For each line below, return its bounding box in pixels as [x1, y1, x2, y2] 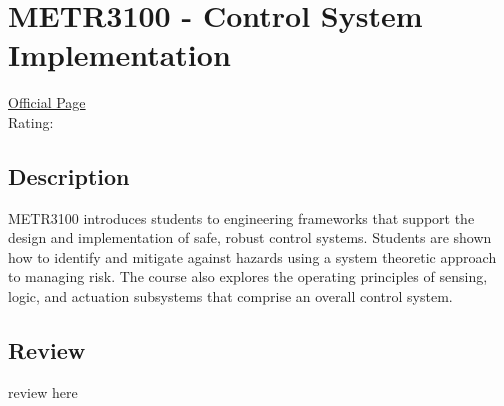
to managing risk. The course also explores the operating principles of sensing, [8, 266, 488, 287]
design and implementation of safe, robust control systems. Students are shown [8, 227, 492, 248]
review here [8, 381, 78, 402]
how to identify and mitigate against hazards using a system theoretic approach [8, 246, 497, 267]
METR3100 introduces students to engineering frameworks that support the [8, 207, 475, 228]
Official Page [8, 92, 86, 113]
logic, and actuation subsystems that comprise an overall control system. [8, 286, 453, 307]
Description [8, 160, 130, 191]
